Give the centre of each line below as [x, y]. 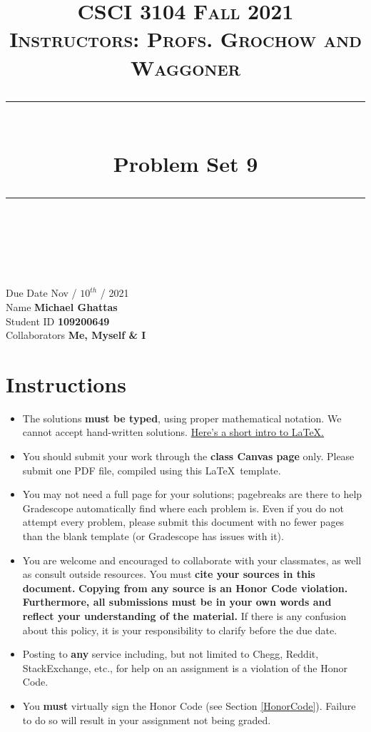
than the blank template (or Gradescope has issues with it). [153, 535]
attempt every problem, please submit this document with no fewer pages [183, 522]
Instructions [66, 383]
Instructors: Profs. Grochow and [185, 39]
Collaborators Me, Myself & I [76, 335]
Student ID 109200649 [58, 321]
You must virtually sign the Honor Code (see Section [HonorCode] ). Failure [189, 705]
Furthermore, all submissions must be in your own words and [177, 602]
